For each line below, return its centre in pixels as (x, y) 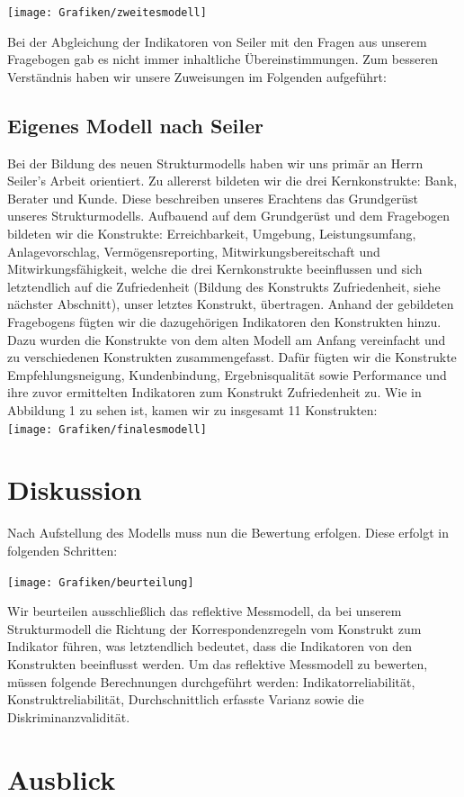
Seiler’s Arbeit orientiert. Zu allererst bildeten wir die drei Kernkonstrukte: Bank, (232, 181)
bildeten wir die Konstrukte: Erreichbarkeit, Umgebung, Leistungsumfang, (212, 234)
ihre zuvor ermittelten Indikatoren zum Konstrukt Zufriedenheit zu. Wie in (214, 392)
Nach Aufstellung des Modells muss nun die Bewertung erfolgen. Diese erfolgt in (228, 533)
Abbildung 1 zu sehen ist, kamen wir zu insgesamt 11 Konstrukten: (192, 409)
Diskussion (75, 489)
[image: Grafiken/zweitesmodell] (107, 13)
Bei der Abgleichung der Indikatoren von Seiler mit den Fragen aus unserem (217, 41)
